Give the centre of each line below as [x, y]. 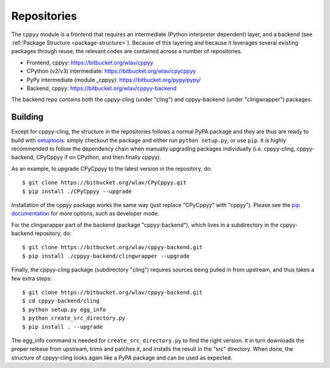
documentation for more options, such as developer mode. [85, 214]
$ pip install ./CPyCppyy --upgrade [77, 191]
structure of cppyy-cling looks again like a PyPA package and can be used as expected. [122, 358]
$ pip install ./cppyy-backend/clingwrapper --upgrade [106, 256]
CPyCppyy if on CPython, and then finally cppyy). [98, 157]
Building [28, 117]
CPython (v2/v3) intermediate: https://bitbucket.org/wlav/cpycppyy [111, 71]
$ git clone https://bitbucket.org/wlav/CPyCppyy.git [104, 183]
